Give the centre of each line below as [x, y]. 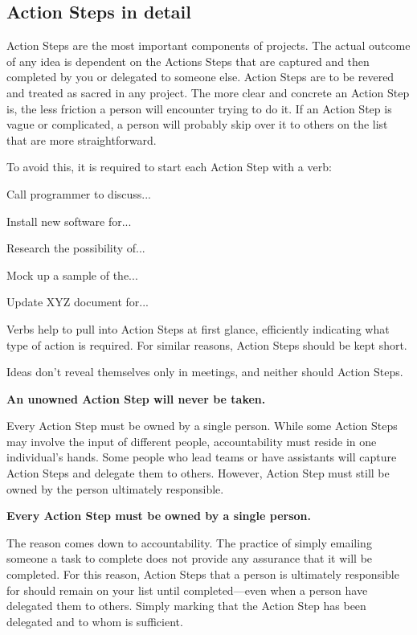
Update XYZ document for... [78, 302]
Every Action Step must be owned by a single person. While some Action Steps [202, 426]
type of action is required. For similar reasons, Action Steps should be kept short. [207, 344]
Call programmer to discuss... [79, 193]
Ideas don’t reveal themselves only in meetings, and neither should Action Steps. [205, 372]
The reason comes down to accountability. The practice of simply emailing [189, 542]
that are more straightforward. [82, 139]
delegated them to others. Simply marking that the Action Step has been [186, 606]
